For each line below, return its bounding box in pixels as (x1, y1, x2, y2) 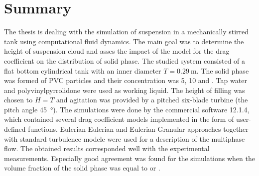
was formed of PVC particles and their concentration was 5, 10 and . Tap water (4, 75, 247, 86)
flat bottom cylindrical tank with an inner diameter (4, 65, 161, 76)
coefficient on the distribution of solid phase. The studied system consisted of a (4, 55, 246, 66)
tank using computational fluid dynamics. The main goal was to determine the (4, 36, 244, 46)
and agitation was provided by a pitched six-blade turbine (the (56, 94, 248, 105)
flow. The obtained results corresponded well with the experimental (4, 143, 210, 154)
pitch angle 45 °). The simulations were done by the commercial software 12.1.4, (4, 104, 250, 114)
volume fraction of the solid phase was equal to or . (4, 163, 160, 173)
